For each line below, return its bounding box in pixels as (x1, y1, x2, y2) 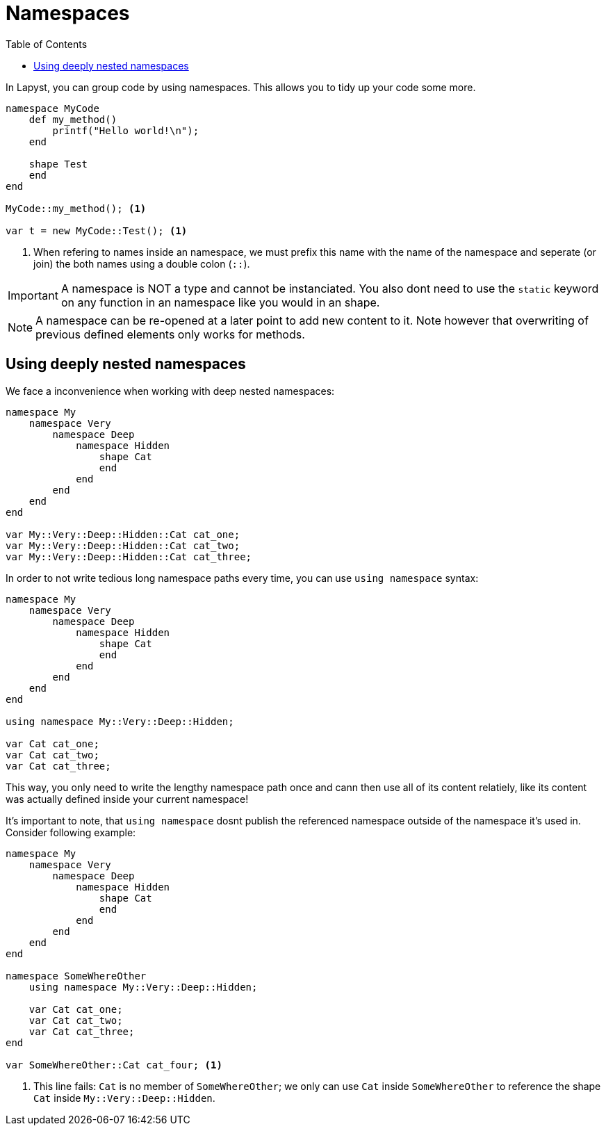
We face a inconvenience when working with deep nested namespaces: (6, 384, 335, 397)
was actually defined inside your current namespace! (6, 792, 249, 805)
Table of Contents (6, 38, 88, 50)
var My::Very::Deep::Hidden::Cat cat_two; (6, 539, 240, 551)
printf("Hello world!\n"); (52, 124, 199, 136)
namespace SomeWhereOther (6, 970, 147, 982)
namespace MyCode (6, 102, 99, 114)
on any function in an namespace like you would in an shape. (60, 295, 380, 309)
